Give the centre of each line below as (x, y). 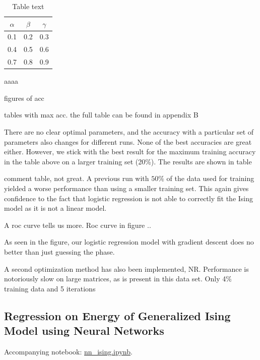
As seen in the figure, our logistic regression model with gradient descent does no (129, 242)
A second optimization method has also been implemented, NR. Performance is (126, 268)
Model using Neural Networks (84, 331)
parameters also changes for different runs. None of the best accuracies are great (128, 141)
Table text (28, 6)
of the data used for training (210, 178)
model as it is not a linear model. (55, 208)
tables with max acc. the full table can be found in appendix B (101, 115)
